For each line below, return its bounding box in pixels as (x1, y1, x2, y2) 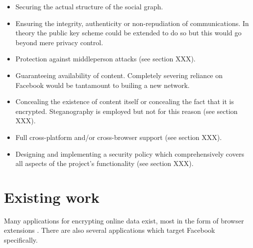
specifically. (4, 235, 38, 245)
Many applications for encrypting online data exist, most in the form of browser (4, 215, 244, 225)
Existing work (4, 187, 100, 207)
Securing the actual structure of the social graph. (15, 1, 163, 11)
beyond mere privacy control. (15, 37, 103, 47)
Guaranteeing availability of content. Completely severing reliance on (15, 70, 223, 80)
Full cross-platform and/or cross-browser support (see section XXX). (15, 132, 222, 142)
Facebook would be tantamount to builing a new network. (15, 80, 190, 90)
